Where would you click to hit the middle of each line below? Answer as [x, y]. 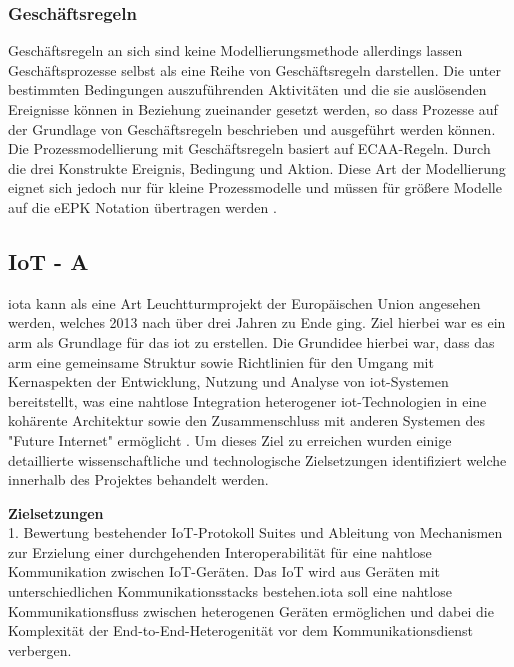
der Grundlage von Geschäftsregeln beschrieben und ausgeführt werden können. [252, 128]
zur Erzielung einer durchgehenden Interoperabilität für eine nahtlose [220, 551]
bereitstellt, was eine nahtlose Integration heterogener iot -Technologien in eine [247, 400]
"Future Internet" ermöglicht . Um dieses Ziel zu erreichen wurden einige [230, 439]
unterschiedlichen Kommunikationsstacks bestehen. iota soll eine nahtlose [230, 591]
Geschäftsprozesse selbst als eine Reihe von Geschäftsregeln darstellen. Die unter [254, 69]
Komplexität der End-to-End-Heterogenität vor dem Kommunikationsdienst [241, 630]
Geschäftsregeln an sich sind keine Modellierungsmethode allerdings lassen [235, 50]
